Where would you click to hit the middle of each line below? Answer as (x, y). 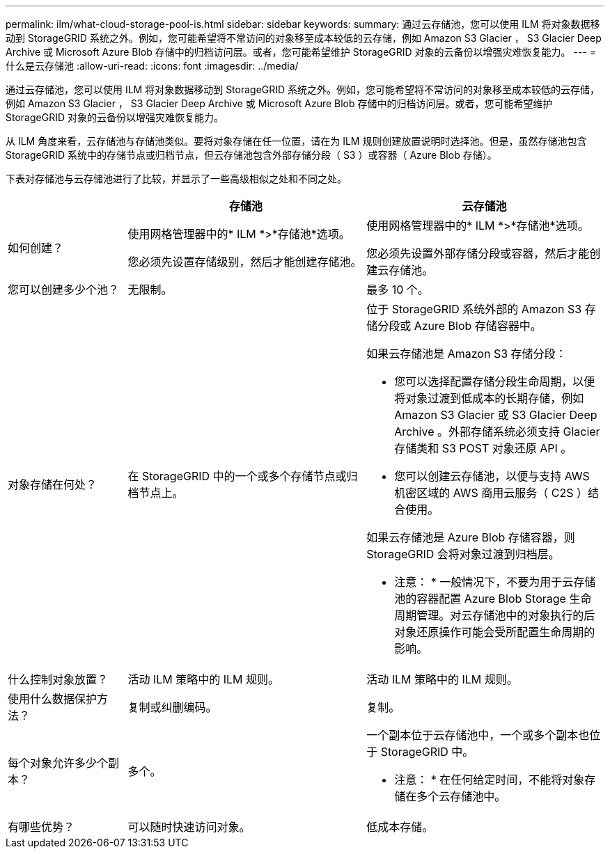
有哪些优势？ (41, 827)
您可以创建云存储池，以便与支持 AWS (492, 476)
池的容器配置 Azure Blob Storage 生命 (493, 599)
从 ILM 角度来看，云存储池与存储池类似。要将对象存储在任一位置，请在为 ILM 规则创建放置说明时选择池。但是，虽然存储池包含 (296, 141)
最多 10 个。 (398, 290)
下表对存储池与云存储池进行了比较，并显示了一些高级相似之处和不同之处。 (176, 179)
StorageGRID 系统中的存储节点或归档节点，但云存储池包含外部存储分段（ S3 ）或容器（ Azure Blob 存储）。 (251, 155)
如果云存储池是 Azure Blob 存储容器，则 (471, 537)
